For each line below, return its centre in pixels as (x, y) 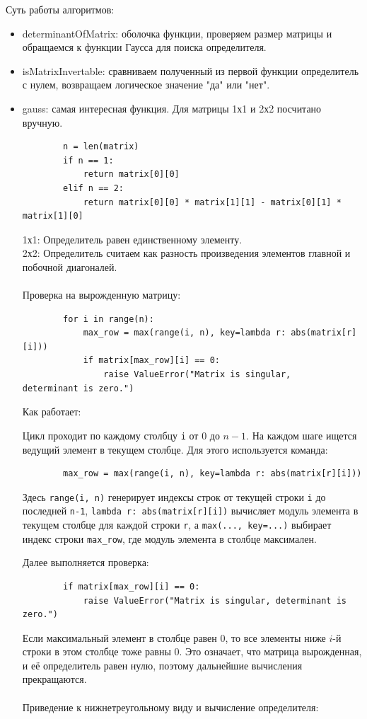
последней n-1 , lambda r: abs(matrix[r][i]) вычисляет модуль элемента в (190, 511)
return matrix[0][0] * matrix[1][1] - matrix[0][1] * (212, 202)
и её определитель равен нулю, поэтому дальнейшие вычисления (162, 665)
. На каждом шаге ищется (302, 435)
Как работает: (52, 412)
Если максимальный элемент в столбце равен (120, 637)
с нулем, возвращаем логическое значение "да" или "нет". (146, 85)
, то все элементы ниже (275, 637)
